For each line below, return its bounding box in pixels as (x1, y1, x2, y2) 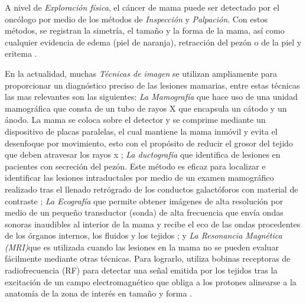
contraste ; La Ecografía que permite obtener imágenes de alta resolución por (5, 194, 284, 207)
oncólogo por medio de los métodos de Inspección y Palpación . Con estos (5, 12, 268, 25)
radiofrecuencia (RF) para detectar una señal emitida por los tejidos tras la (5, 264, 278, 276)
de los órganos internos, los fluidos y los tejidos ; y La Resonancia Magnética (5, 229, 282, 242)
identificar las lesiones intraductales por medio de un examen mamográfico (5, 171, 274, 184)
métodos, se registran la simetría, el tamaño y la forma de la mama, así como (5, 24, 285, 37)
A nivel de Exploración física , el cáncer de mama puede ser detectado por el (5, 1, 279, 13)
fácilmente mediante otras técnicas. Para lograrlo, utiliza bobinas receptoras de (5, 252, 291, 265)
